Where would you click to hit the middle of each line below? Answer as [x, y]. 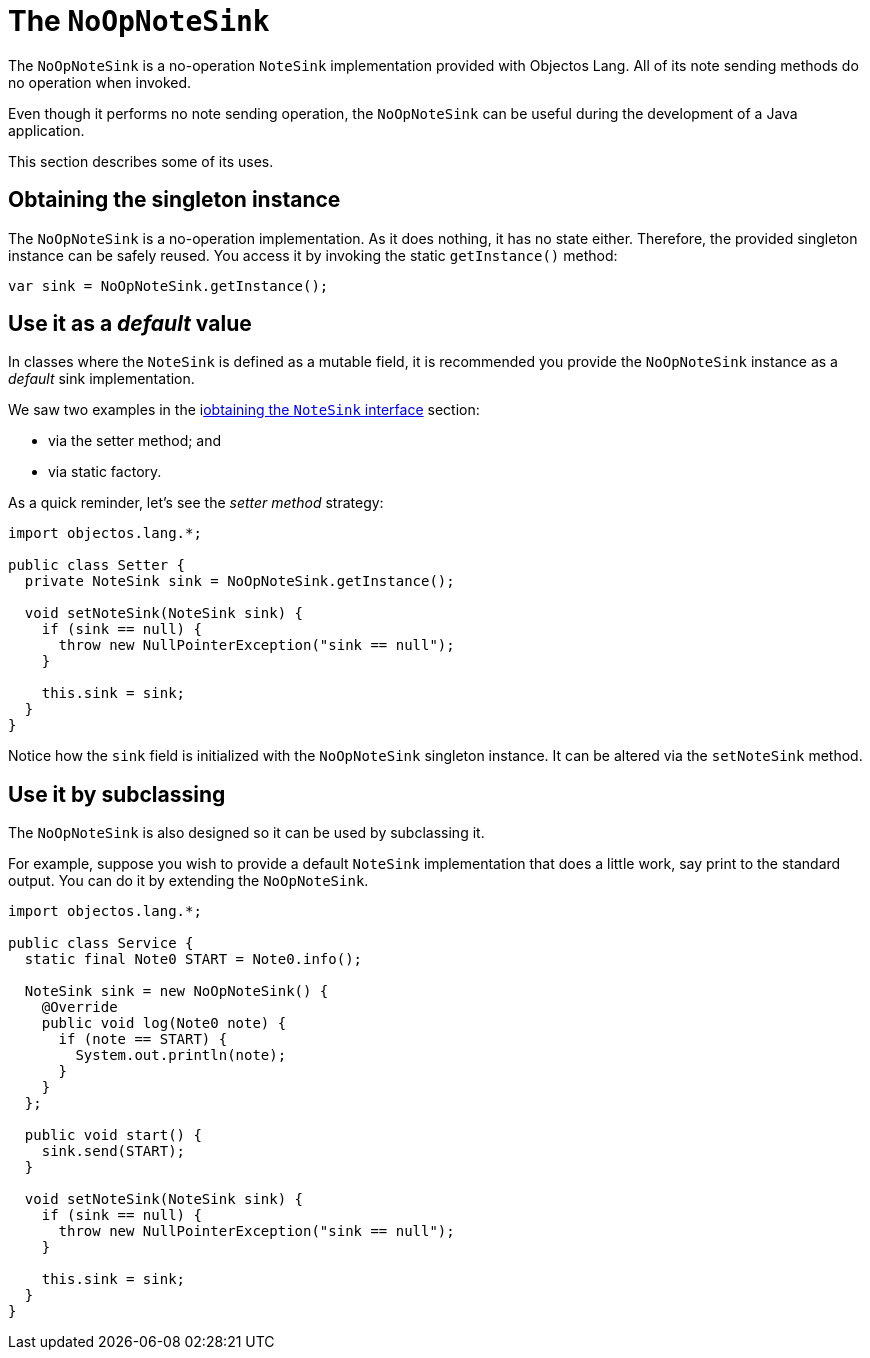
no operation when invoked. [100, 82]
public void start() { [113, 1135]
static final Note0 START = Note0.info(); [193, 959]
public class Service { [101, 943]
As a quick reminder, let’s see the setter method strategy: [196, 503]
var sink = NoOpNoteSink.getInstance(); [168, 285]
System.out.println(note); [181, 1055]
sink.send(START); [113, 1151]
